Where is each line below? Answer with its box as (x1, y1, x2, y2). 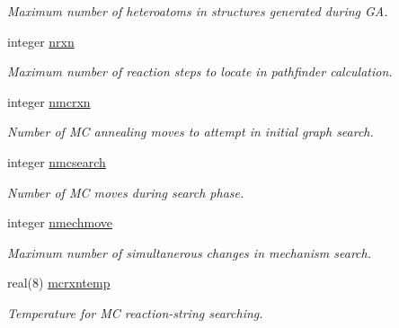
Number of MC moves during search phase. (7, 182, 244, 201)
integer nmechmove (7, 213, 113, 232)
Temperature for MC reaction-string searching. (7, 303, 263, 322)
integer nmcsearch (7, 152, 106, 171)
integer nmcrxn (7, 92, 91, 111)
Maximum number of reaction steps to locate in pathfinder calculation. (7, 62, 393, 81)
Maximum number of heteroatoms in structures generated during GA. (7, 2, 388, 20)
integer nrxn (7, 31, 75, 50)
